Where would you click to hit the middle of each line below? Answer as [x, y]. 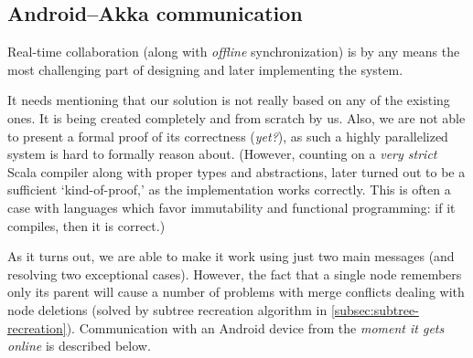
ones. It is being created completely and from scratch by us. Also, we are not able [236, 117]
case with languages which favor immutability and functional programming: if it [231, 207]
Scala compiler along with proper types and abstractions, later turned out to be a [236, 171]
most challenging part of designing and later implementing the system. [205, 69]
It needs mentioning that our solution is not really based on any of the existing [229, 100]
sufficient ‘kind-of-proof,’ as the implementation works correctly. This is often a [229, 190]
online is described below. [79, 346]
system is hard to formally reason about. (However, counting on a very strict [222, 154]
